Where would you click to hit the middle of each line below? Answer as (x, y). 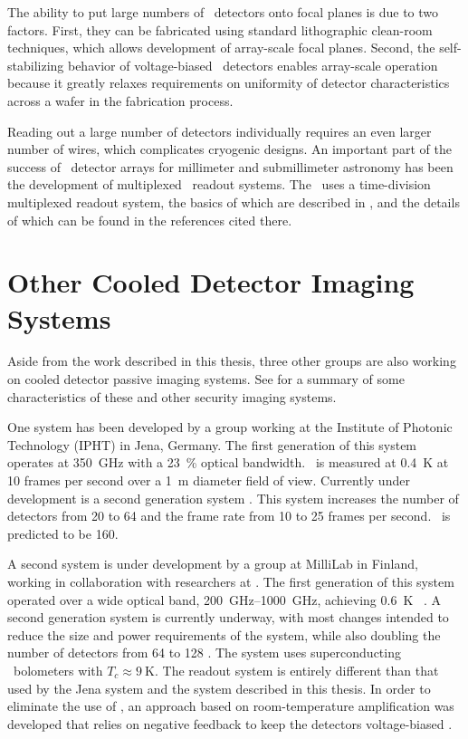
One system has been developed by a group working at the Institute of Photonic (230, 427)
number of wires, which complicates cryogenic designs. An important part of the (229, 149)
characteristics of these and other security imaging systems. (172, 396)
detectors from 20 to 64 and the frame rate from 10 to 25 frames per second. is (229, 516)
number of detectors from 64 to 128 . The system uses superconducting (204, 653)
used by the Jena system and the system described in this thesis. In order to (219, 688)
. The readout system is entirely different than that (296, 670)
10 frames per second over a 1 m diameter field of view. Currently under (209, 480)
